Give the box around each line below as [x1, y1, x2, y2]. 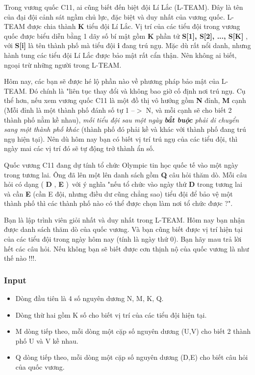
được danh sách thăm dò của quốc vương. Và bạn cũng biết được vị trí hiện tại [4, 224, 243, 234]
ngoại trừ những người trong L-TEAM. [4, 59, 122, 70]
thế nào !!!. [4, 253, 37, 263]
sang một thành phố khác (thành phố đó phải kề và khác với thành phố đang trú [4, 124, 246, 134]
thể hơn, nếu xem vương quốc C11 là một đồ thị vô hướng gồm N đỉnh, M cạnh [4, 95, 246, 105]
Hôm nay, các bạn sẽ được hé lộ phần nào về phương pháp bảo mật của [4, 76, 220, 86]
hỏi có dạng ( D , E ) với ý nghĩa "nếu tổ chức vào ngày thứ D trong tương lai [4, 179, 242, 189]
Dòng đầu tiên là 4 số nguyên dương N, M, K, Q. [15, 293, 164, 303]
